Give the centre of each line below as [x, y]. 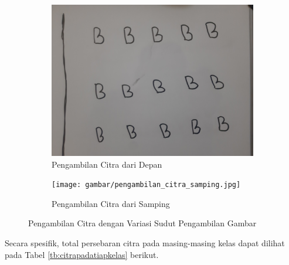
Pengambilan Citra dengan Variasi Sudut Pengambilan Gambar [142, 223]
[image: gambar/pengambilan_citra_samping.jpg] [146, 185]
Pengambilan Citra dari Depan [107, 164]
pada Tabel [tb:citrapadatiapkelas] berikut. [82, 254]
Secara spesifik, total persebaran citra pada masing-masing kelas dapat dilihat [145, 243]
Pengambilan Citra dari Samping [111, 203]
